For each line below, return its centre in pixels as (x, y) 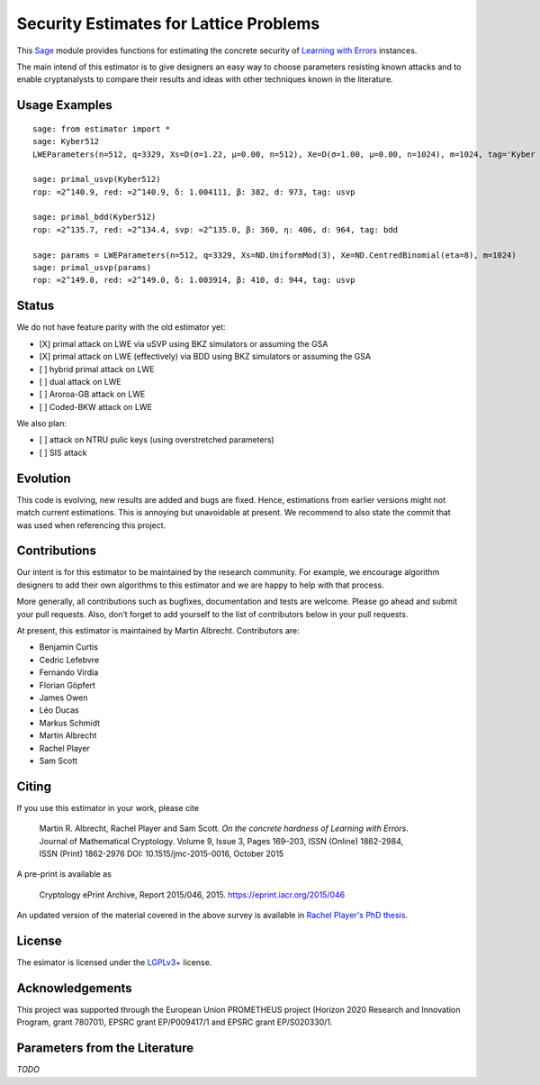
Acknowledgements (74, 988)
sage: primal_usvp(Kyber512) (97, 179)
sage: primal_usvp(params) (92, 268)
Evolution (44, 478)
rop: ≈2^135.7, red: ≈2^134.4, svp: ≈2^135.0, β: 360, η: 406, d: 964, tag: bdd (216, 229)
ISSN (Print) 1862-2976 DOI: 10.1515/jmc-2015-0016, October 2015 (162, 853)
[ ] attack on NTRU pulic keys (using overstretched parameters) (157, 440)
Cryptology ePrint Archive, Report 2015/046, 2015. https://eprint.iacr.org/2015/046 (192, 894)
